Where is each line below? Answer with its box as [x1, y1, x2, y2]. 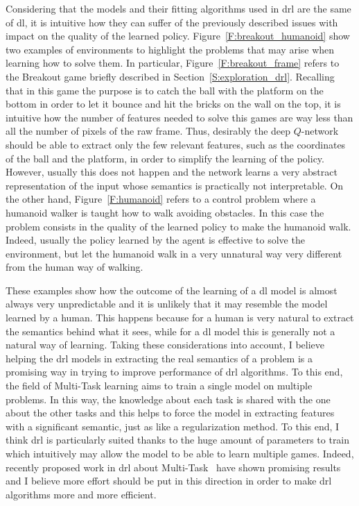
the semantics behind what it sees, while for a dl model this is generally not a [6, 323, 335, 338]
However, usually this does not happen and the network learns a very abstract [6, 165, 338, 179]
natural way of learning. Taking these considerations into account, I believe [6, 337, 325, 352]
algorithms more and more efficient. [6, 487, 157, 501]
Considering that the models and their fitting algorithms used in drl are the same [6, 1, 351, 15]
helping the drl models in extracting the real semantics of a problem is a [6, 351, 313, 365]
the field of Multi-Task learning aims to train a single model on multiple [6, 378, 313, 393]
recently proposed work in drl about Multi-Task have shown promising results [6, 459, 341, 474]
